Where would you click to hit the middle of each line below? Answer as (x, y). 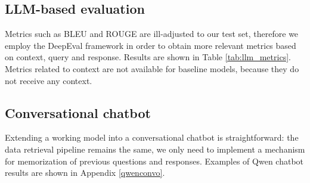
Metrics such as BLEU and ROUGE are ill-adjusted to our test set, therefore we (152, 34)
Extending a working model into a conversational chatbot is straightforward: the (152, 137)
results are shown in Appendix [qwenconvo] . (85, 173)
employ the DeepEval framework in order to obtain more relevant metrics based (151, 45)
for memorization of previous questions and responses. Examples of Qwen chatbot (154, 161)
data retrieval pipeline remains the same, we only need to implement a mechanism (155, 149)
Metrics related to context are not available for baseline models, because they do (152, 68)
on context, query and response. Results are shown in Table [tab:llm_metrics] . (148, 57)
